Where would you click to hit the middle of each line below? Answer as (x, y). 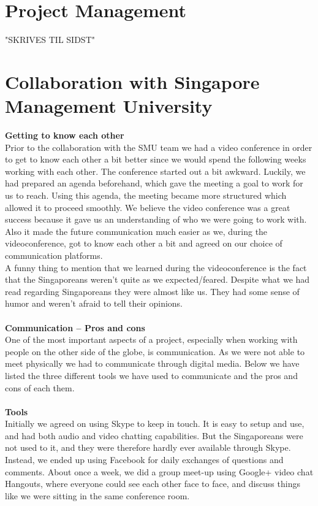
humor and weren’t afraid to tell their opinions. (94, 303)
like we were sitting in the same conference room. (97, 495)
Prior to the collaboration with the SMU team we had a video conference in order (159, 147)
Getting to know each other (65, 135)
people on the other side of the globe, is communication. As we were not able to (155, 351)
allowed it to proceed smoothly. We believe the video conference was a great (148, 207)
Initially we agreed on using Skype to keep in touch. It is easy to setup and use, (155, 424)
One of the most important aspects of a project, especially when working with (151, 339)
